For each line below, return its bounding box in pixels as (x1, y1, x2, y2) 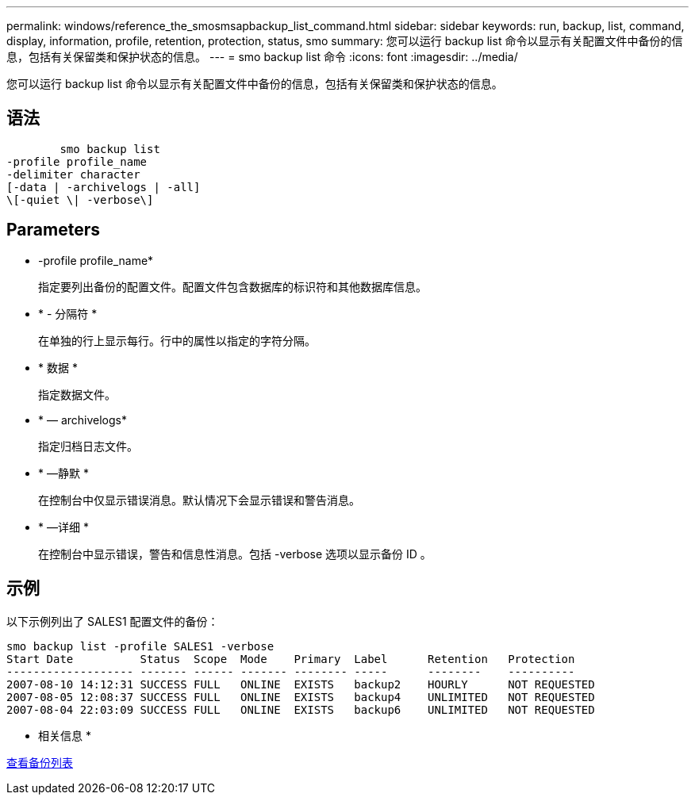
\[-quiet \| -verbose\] (6, 193, 154, 206)
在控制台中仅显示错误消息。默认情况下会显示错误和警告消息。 (38, 492, 360, 507)
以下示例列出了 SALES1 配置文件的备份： (6, 614, 219, 628)
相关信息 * (38, 728, 91, 742)
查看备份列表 (6, 755, 73, 769)
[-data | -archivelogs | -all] (6, 180, 201, 194)
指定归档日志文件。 (38, 439, 138, 453)
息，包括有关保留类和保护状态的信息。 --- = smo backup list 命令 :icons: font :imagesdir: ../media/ (6, 50, 518, 63)
